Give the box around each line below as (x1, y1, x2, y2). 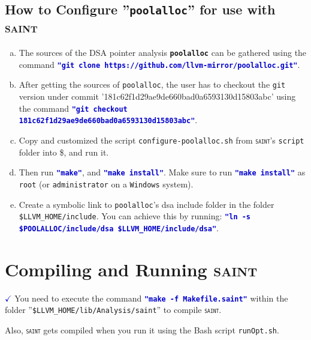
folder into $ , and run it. (19, 145, 109, 158)
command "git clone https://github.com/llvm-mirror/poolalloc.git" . (19, 58, 300, 70)
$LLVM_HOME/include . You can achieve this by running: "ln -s (19, 210, 251, 222)
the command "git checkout (19, 102, 128, 114)
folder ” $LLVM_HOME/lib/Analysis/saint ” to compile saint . (5, 303, 222, 316)
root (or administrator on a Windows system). (19, 177, 194, 190)
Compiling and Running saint (5, 257, 258, 281)
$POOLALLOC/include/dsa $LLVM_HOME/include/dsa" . (19, 221, 219, 234)
